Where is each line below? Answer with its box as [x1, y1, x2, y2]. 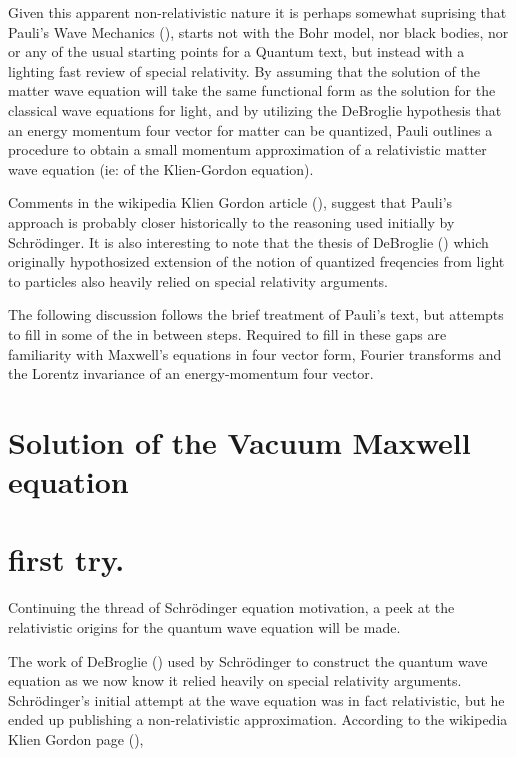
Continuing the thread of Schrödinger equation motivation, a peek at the [8, 597, 455, 618]
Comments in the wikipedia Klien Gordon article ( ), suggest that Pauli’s [8, 192, 453, 213]
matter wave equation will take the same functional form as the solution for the [8, 80, 496, 101]
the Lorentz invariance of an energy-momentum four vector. [8, 363, 374, 384]
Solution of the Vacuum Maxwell [8, 421, 471, 462]
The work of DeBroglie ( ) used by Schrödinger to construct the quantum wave [8, 650, 488, 671]
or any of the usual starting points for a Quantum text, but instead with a [8, 41, 465, 62]
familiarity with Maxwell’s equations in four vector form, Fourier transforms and [8, 343, 502, 364]
